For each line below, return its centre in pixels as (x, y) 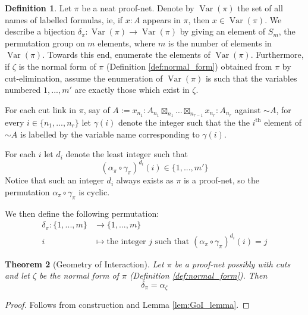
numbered (23, 90)
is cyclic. (94, 191)
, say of (97, 109)
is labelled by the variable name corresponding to (110, 134)
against (248, 109)
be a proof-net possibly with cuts (232, 263)
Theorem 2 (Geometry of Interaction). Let (84, 263)
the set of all (260, 8)
